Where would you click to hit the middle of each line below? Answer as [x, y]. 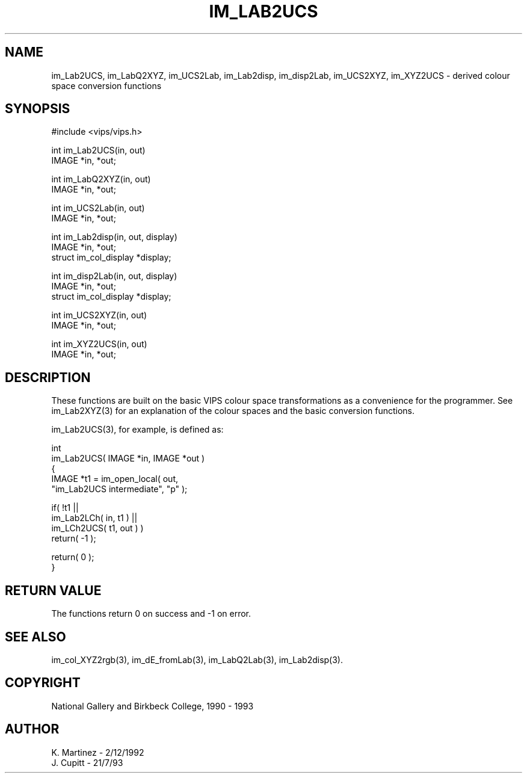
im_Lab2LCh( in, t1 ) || [94, 518]
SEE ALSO [35, 637]
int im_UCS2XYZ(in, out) [99, 315]
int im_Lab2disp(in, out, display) [114, 237]
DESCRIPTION [48, 377]
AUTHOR [32, 729]
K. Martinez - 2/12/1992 [98, 752]
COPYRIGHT [43, 683]
